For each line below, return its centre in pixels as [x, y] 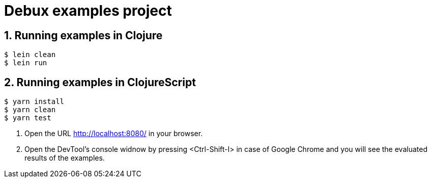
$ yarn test [28, 118]
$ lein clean [30, 55]
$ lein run [26, 63]
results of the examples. [65, 158]
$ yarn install [34, 102]
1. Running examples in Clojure [83, 35]
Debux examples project [88, 11]
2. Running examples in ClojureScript [100, 82]
